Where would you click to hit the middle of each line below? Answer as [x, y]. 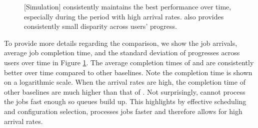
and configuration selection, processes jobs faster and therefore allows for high [123, 111]
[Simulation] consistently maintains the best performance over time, [128, 6]
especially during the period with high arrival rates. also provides [124, 16]
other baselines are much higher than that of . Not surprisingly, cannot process [125, 91]
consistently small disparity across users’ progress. [100, 26]
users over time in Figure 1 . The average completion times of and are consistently [129, 62]
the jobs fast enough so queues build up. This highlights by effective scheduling [125, 101]
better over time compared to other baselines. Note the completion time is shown [128, 72]
